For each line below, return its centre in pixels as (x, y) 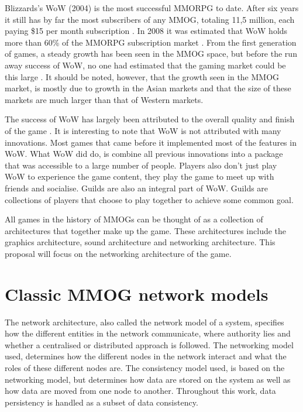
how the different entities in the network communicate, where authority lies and (148, 333)
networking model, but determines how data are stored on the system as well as (148, 379)
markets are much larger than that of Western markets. (104, 99)
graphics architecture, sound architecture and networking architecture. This (140, 242)
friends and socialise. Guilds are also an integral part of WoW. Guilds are (137, 188)
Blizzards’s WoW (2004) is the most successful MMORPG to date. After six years (152, 8)
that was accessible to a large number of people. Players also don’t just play (141, 165)
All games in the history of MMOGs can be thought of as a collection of (134, 219)
